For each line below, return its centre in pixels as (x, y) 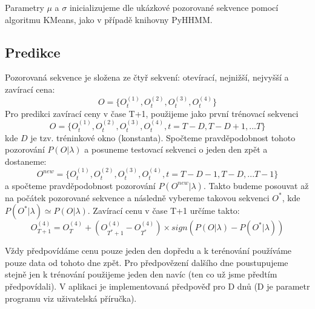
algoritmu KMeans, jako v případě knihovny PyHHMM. (109, 19)
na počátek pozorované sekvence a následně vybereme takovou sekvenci (137, 197)
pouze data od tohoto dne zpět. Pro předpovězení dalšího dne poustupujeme (147, 262)
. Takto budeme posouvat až (256, 185)
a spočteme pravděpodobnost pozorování (80, 185)
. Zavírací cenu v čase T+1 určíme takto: (164, 211)
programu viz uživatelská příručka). (71, 298)
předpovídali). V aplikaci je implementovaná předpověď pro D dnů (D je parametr (157, 286)
